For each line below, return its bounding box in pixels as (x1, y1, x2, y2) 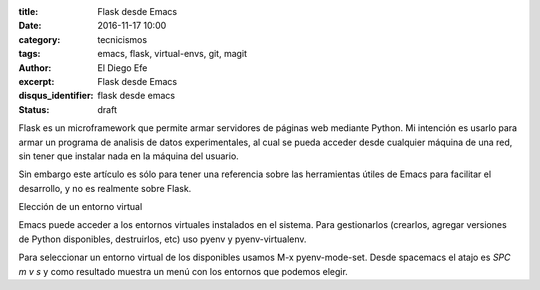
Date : (18, 20, 42, 32)
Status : (18, 103, 50, 115)
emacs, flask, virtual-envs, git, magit (97, 48, 248, 60)
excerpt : (18, 75, 55, 87)
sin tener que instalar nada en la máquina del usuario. (18, 150, 239, 162)
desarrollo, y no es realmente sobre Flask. (18, 182, 192, 194)
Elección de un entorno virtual (18, 201, 143, 213)
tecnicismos (97, 33, 148, 45)
